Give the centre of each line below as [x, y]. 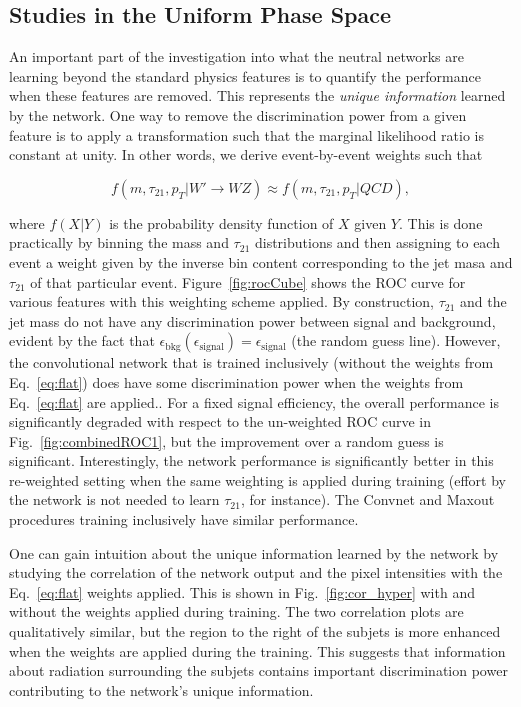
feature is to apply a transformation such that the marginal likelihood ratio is [246, 134]
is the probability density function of [221, 222]
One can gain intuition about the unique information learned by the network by [254, 552]
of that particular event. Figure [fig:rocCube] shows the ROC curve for [248, 281]
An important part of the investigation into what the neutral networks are [236, 56]
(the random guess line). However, [396, 340]
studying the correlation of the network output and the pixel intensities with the [256, 572]
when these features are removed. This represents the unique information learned [257, 95]
